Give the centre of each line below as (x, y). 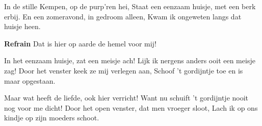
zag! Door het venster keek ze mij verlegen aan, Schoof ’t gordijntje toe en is (124, 70)
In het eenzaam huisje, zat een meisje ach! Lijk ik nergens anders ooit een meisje (130, 60)
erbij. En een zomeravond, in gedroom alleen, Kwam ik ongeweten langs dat (123, 16)
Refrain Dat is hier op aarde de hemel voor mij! (80, 43)
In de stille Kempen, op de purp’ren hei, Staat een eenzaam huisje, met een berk (130, 6)
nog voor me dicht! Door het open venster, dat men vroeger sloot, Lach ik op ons (131, 107)
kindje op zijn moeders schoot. (52, 118)
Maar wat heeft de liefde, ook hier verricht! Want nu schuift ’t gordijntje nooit (126, 98)
